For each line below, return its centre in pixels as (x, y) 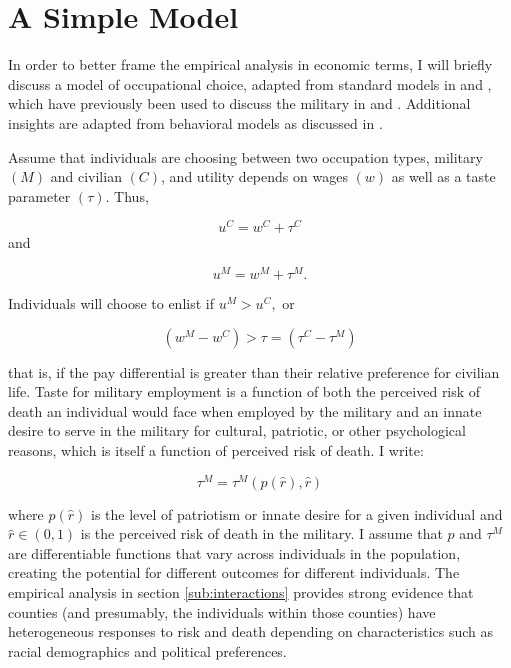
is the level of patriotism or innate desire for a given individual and (296, 513)
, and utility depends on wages (254, 176)
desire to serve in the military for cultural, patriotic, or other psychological (237, 430)
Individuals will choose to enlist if (111, 303)
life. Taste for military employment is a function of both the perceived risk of (244, 391)
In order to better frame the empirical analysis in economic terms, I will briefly (250, 64)
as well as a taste (443, 176)
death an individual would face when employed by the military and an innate (245, 410)
